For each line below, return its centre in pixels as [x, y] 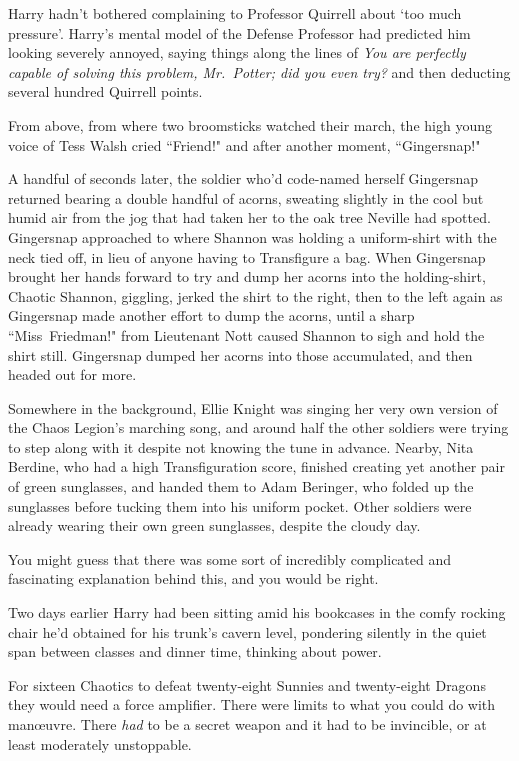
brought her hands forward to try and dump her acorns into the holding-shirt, [247, 276]
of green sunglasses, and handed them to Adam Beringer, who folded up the [241, 486]
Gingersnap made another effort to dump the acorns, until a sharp [211, 315]
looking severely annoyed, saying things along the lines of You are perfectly [237, 52]
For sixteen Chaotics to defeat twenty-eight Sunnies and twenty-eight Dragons [247, 684]
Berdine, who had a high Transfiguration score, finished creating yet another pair [256, 466]
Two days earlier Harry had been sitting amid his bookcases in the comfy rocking [257, 612]
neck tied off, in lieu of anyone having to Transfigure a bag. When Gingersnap [247, 256]
